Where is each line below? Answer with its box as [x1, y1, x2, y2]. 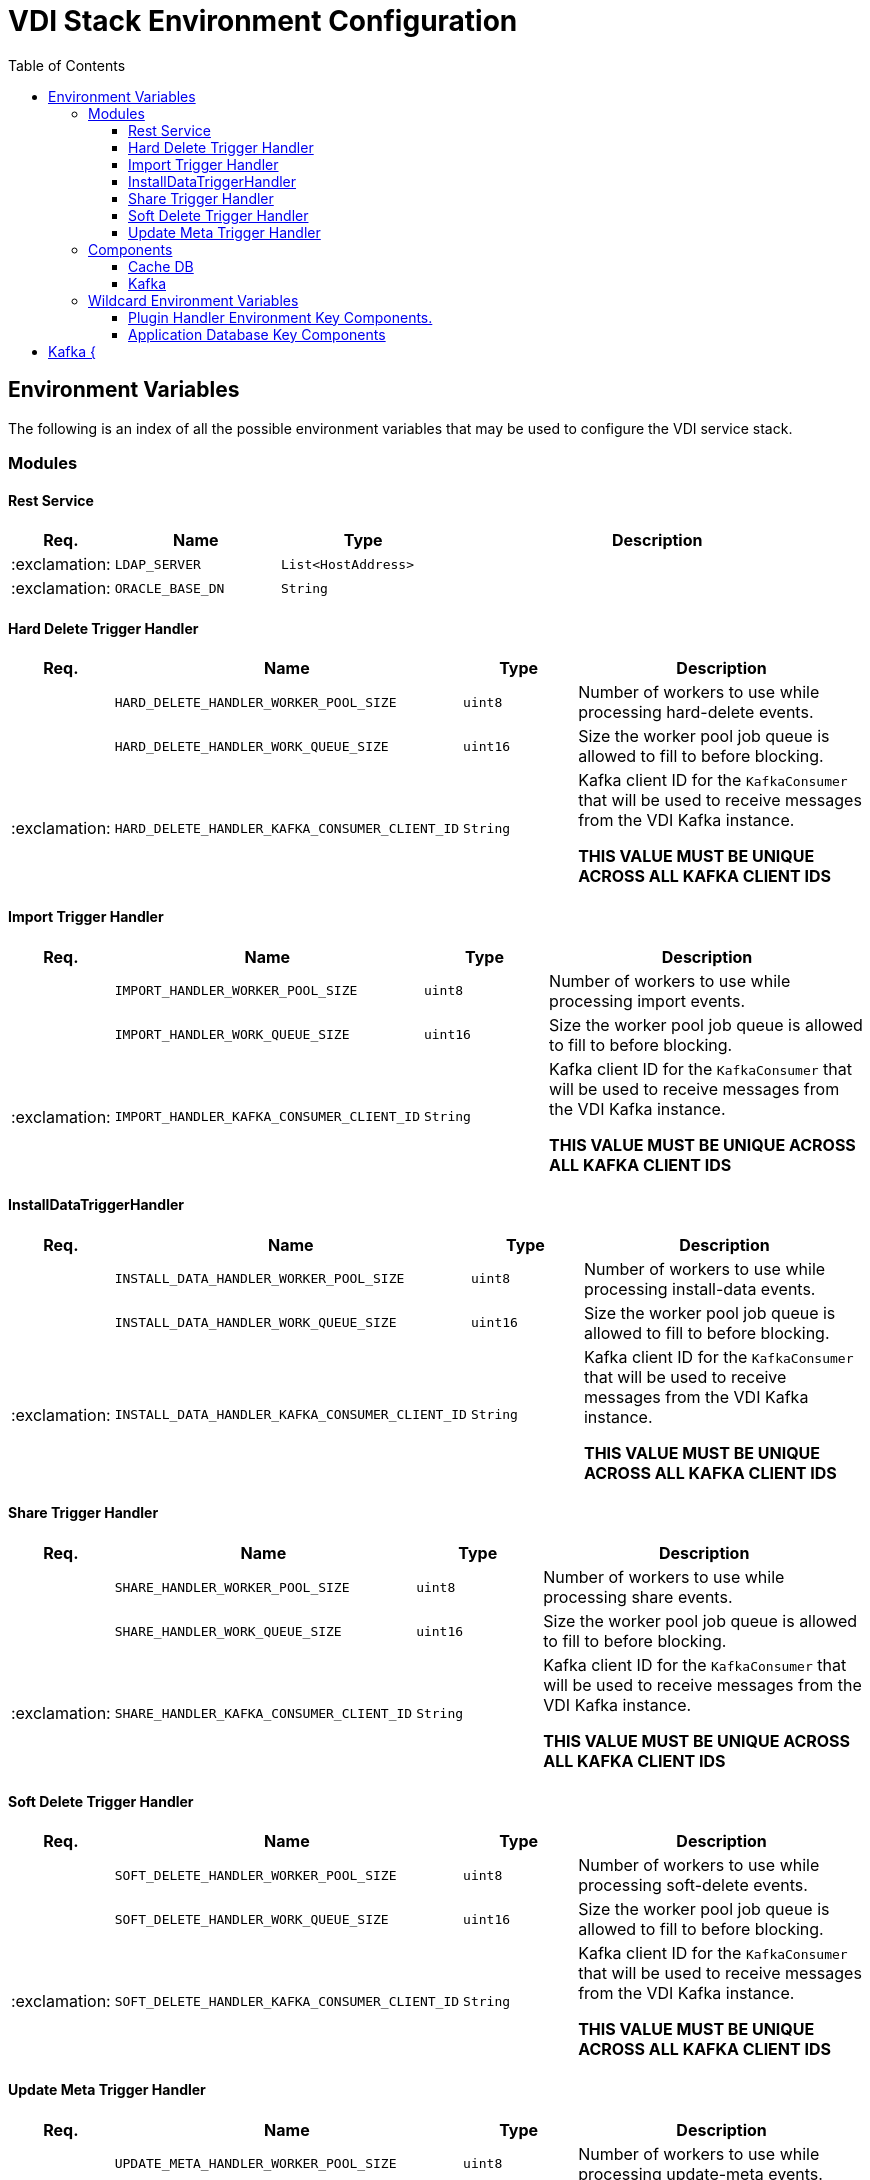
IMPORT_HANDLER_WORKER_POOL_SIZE [114, 983, 358, 999]
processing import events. [549, 990, 746, 1011]
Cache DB [128, 257, 194, 275]
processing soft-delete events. [578, 1875, 808, 1896]
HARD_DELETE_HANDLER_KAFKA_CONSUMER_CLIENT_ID [114, 820, 460, 836]
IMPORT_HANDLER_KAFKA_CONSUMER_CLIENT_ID [114, 1109, 420, 1125]
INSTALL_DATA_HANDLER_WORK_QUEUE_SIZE [114, 1315, 397, 1331]
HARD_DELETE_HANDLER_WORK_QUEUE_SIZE [114, 738, 389, 754]
